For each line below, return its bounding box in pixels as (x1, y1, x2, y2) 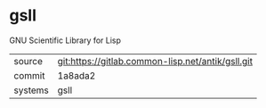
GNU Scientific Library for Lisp (9, 35, 122, 46)
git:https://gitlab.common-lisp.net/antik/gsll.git (57, 54, 254, 67)
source (13, 54, 43, 67)
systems (13, 84, 49, 96)
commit (13, 69, 45, 81)
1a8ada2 (57, 69, 96, 81)
